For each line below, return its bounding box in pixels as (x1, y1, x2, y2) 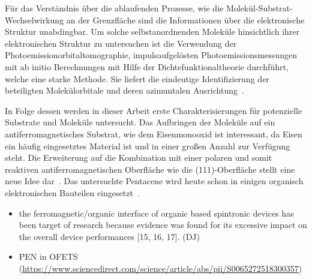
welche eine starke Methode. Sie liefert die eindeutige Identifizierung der (5, 72, 269, 85)
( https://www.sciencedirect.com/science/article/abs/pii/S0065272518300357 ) (19, 262, 302, 274)
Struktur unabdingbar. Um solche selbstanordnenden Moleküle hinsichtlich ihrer (5, 25, 300, 38)
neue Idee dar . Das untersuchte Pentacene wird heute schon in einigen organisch (5, 175, 304, 187)
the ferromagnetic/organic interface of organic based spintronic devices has (19, 206, 294, 219)
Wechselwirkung (5, 13, 64, 26)
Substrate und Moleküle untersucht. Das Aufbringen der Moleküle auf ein (5, 116, 275, 128)
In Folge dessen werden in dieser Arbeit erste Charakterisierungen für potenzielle (5, 104, 302, 116)
